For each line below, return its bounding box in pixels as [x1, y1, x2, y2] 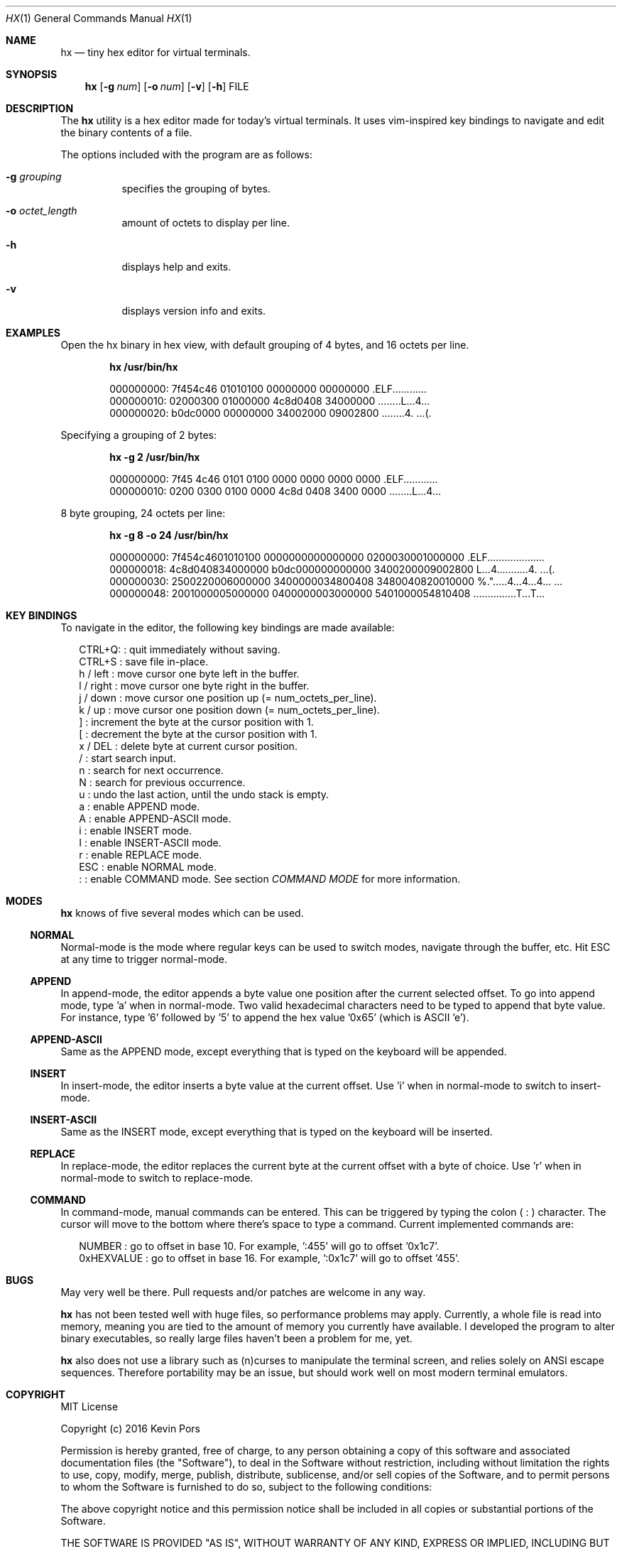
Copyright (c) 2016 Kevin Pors [60, 1422, 201, 1435]
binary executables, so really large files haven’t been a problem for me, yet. [60, 1332, 413, 1344]
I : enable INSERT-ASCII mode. [79, 837, 222, 849]
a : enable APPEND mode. [79, 800, 200, 812]
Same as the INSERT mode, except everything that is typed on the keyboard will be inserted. [60, 1126, 493, 1138]
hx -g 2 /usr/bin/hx [109, 451, 200, 463]
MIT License [60, 1400, 119, 1413]
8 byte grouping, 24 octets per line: [60, 507, 226, 519]
